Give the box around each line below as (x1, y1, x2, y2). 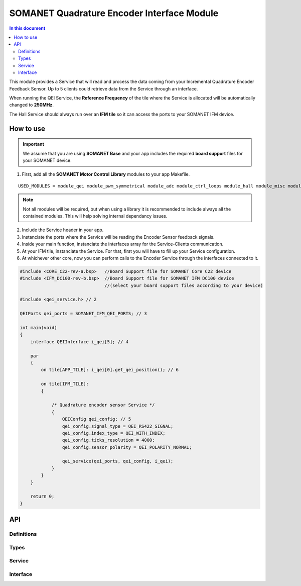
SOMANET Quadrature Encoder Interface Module (9, 8, 219, 19)
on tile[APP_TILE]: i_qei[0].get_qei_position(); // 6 (41, 367, 179, 373)
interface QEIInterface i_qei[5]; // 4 (30, 339, 129, 344)
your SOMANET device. (23, 157, 72, 163)
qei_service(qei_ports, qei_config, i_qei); (62, 458, 174, 464)
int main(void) (20, 325, 57, 331)
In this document (9, 25, 46, 31)
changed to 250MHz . (9, 102, 54, 108)
